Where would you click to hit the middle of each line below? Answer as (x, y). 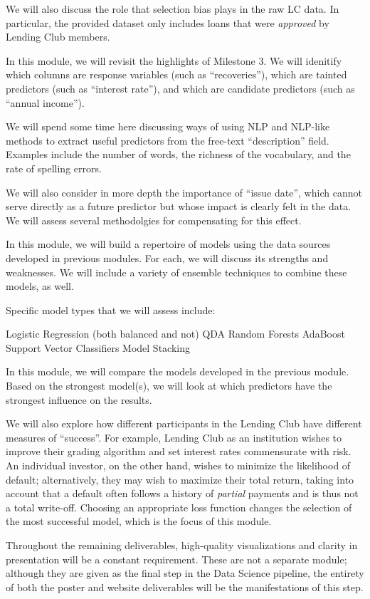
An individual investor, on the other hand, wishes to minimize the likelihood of (178, 465)
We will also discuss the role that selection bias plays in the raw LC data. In (173, 9)
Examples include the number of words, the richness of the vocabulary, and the (178, 154)
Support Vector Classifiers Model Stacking (98, 347)
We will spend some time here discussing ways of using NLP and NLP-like (168, 126)
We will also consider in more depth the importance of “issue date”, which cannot (184, 192)
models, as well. (40, 286)
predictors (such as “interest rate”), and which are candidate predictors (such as (180, 88)
